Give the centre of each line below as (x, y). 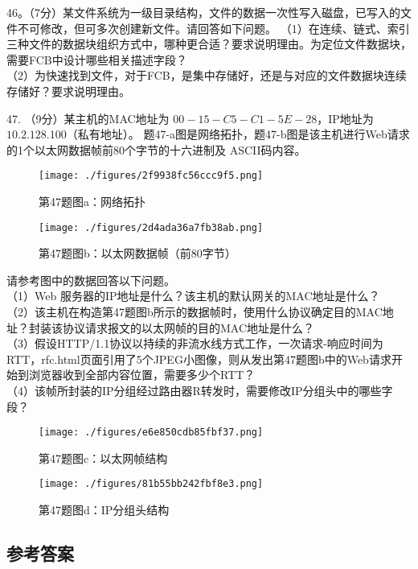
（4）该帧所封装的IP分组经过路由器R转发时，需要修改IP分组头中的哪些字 (200, 390)
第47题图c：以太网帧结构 (103, 458)
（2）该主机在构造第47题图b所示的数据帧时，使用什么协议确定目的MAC (195, 312)
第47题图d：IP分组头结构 (104, 510)
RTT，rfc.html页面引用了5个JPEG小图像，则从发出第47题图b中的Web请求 (199, 359)
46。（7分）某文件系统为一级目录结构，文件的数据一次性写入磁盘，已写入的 (203, 12)
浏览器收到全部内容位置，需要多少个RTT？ (142, 375)
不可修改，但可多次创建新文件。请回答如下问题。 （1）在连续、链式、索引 (213, 28)
